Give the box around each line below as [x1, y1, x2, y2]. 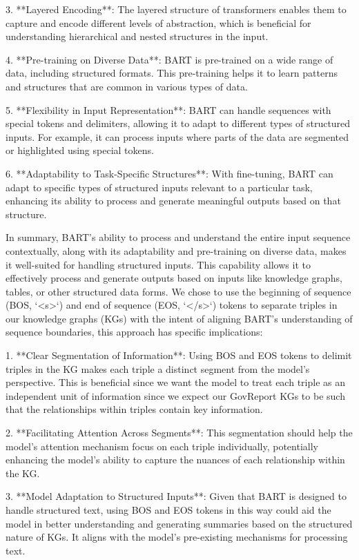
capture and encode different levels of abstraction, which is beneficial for [6, 15, 311, 30]
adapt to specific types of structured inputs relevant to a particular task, [6, 180, 313, 194]
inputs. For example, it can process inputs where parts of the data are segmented [6, 129, 349, 144]
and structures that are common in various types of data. [6, 79, 248, 93]
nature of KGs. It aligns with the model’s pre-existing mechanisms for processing [6, 530, 348, 544]
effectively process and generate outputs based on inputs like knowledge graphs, [6, 271, 342, 285]
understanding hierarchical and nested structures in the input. [6, 29, 269, 44]
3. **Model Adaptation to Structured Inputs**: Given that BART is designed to [6, 489, 347, 503]
